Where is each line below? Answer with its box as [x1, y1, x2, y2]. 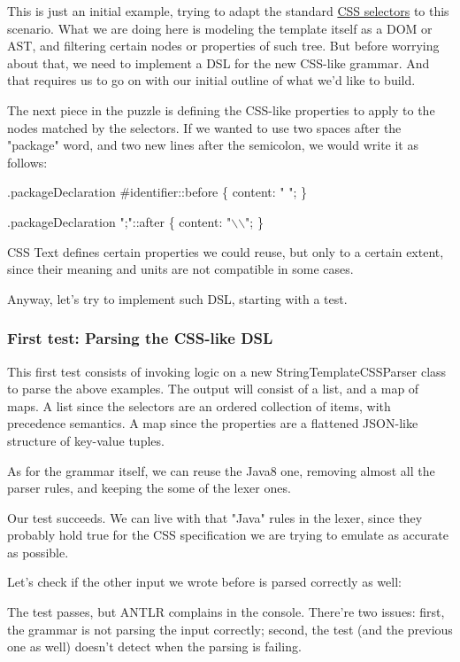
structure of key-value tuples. [7, 431, 165, 449]
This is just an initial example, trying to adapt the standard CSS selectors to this [7, 2, 449, 19]
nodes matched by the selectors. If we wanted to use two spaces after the [7, 118, 402, 136]
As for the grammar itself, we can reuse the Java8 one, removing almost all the [7, 461, 435, 479]
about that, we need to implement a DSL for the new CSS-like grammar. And [7, 53, 430, 72]
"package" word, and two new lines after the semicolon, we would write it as [7, 136, 418, 154]
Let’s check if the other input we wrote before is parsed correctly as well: [7, 572, 402, 591]
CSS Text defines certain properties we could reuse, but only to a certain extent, [7, 242, 444, 261]
